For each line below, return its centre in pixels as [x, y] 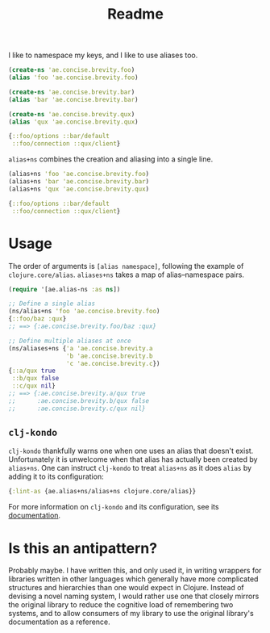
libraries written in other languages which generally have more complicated [133, 579]
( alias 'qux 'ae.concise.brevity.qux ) [73, 122]
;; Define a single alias [52, 304]
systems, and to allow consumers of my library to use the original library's [131, 614]
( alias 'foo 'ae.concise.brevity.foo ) [73, 78]
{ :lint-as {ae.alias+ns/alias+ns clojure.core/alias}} [102, 492]
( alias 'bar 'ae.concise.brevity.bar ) [73, 99]
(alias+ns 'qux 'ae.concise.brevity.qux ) [79, 189]
